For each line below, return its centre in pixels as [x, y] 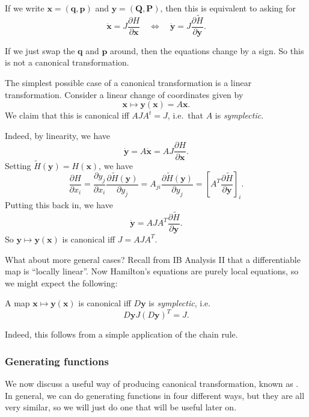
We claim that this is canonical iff [67, 115]
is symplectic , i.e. [180, 303]
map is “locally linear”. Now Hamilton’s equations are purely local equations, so [152, 271]
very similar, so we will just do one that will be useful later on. [121, 407]
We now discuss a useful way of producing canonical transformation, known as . [152, 384]
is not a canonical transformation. [67, 62]
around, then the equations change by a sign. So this [207, 50]
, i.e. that [185, 115]
